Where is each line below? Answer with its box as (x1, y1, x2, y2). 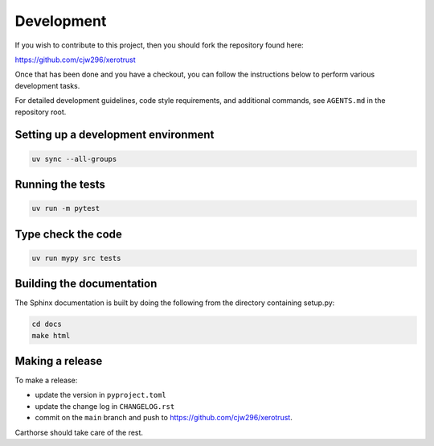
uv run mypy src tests (31, 254, 121, 262)
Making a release (14, 354, 103, 368)
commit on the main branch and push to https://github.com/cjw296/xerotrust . (35, 413, 293, 423)
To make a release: (14, 375, 78, 386)
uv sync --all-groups (31, 154, 117, 163)
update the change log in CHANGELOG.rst (35, 401, 175, 411)
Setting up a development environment (14, 128, 215, 142)
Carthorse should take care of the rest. (14, 427, 144, 437)
